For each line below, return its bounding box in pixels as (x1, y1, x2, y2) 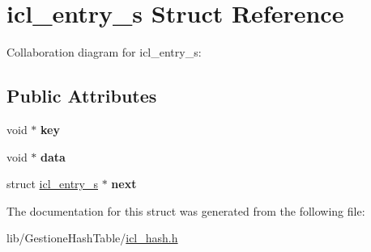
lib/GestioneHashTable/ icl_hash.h (6, 229, 178, 246)
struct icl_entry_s (6, 175, 99, 192)
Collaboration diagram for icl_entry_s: (6, 44, 202, 61)
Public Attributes (6, 83, 157, 108)
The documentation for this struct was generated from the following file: (6, 202, 365, 219)
